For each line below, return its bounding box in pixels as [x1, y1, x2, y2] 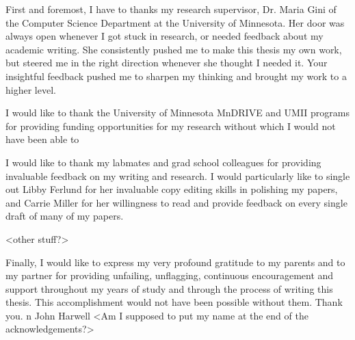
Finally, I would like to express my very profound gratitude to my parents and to [5, 254, 345, 269]
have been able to [5, 132, 79, 146]
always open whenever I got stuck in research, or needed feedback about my [5, 29, 324, 43]
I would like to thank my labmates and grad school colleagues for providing [5, 155, 321, 169]
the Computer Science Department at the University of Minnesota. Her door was [5, 15, 345, 29]
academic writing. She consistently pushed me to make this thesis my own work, [5, 42, 342, 56]
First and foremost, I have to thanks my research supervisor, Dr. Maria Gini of [5, 2, 337, 16]
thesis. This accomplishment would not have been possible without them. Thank [5, 295, 343, 309]
